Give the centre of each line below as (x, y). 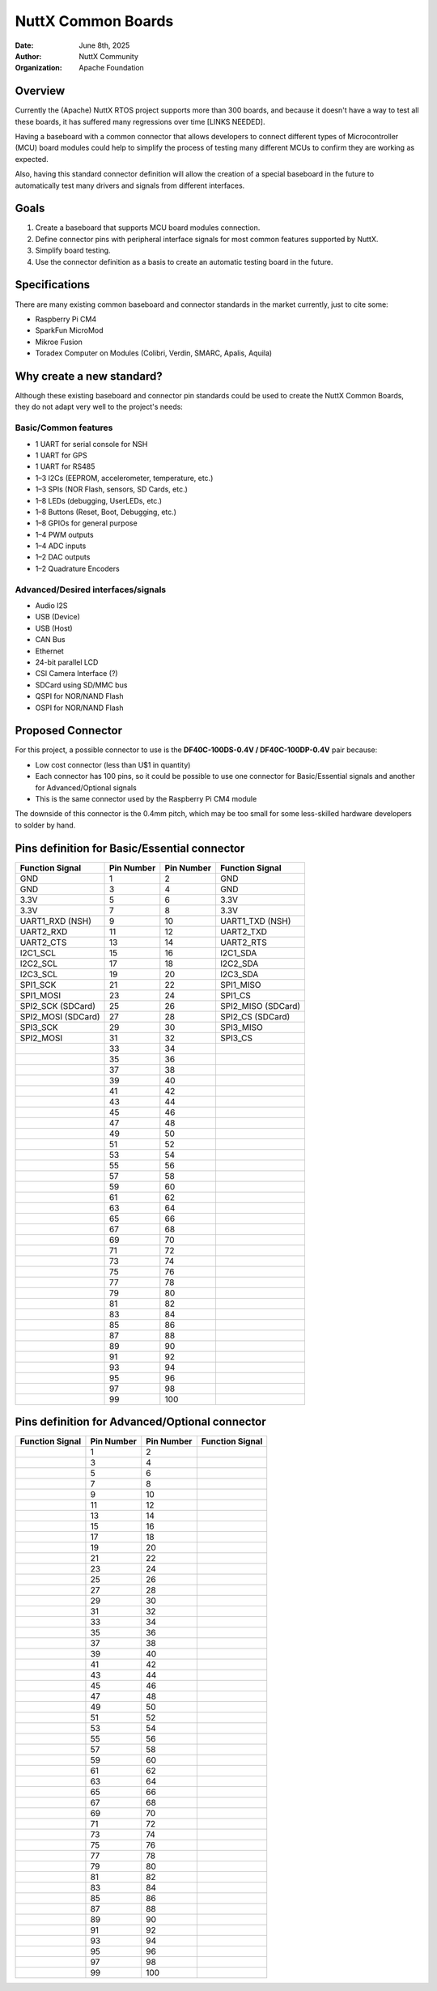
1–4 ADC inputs (61, 546)
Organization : (38, 68)
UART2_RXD (44, 931)
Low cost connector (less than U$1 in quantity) (113, 764)
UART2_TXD (243, 931)
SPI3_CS (236, 1038)
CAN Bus (50, 640)
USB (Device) (58, 617)
